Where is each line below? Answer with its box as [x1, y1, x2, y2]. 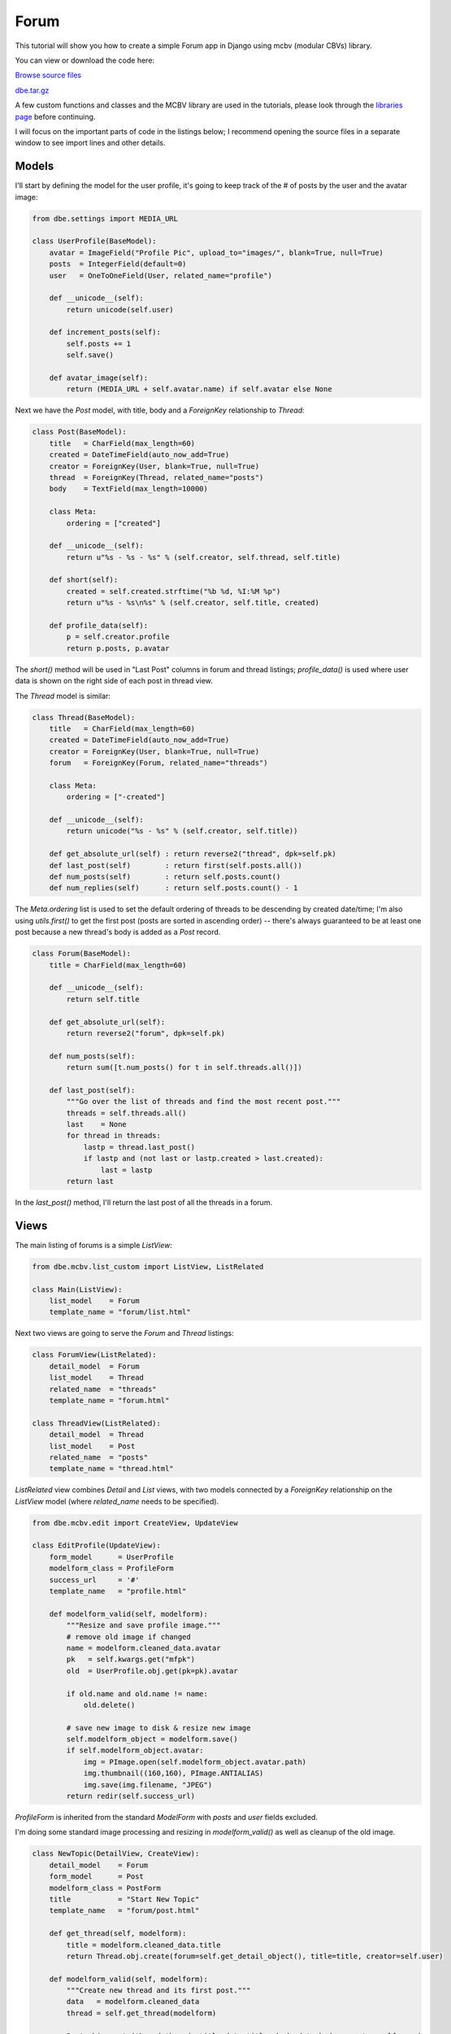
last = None [66, 1120, 128, 1129]
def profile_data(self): [49, 621, 149, 631]
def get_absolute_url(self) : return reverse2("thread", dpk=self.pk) [49, 849, 337, 858]
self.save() [66, 351, 114, 360]
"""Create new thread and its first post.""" [66, 1986, 251, 1995]
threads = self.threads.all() [66, 1108, 187, 1118]
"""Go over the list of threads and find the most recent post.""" [66, 1097, 341, 1106]
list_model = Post [49, 1441, 136, 1451]
